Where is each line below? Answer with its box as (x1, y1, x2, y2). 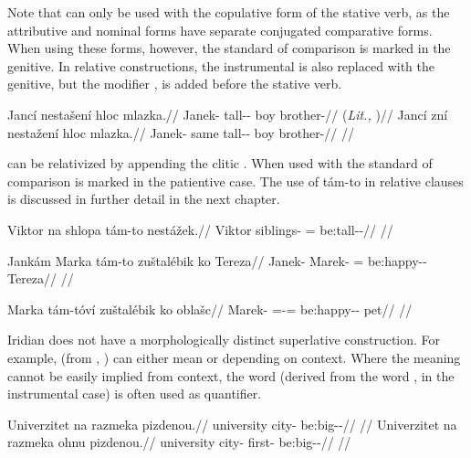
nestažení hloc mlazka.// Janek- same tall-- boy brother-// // (7, 122, 354, 142)
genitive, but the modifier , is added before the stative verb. (7, 74, 342, 93)
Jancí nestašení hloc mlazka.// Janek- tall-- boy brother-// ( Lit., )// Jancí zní (7, 104, 448, 123)
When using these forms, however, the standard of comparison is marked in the (7, 38, 451, 58)
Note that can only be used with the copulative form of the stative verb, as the (7, 3, 450, 21)
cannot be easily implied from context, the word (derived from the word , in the (7, 366, 455, 385)
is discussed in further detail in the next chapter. (7, 189, 280, 208)
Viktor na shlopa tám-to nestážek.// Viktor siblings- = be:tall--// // (7, 219, 393, 239)
